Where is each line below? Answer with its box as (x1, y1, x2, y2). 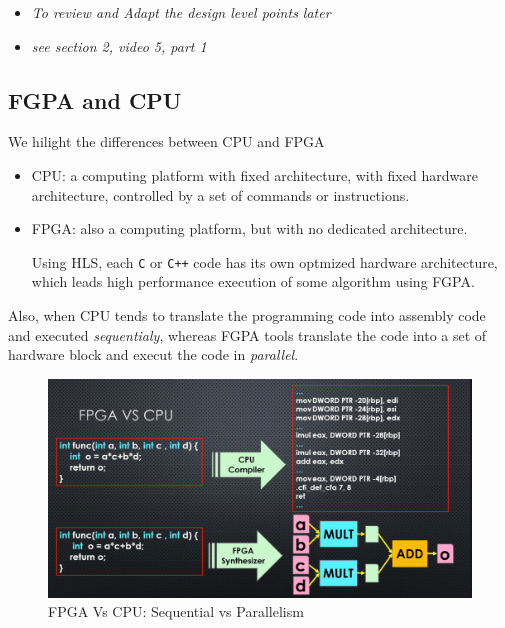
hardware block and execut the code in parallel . (8, 344, 299, 365)
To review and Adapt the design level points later (31, 2, 331, 22)
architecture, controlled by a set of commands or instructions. (31, 184, 410, 205)
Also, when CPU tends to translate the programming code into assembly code (8, 305, 486, 326)
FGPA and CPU (8, 84, 182, 115)
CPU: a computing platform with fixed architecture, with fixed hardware (31, 164, 478, 185)
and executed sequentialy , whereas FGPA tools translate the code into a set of (8, 324, 487, 345)
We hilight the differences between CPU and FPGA (8, 131, 325, 152)
